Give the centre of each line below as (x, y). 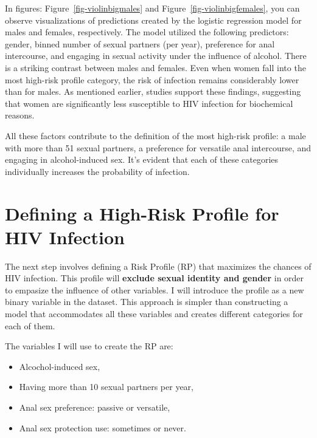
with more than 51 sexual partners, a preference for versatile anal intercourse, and (158, 147)
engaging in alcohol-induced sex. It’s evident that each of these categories (142, 159)
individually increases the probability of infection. (97, 171)
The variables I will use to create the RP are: (89, 346)
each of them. (30, 325)
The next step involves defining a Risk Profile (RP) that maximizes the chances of (158, 266)
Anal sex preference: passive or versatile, (95, 407)
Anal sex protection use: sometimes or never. (103, 427)
